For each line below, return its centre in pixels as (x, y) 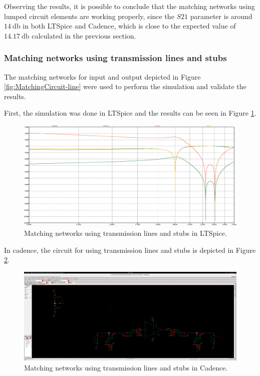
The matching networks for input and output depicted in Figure (102, 76)
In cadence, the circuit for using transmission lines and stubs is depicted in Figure (130, 250)
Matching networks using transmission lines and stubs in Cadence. (126, 367)
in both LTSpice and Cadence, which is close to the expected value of (129, 26)
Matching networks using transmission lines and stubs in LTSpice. (125, 233)
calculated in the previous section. (84, 35)
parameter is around (221, 16)
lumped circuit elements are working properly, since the (89, 16)
